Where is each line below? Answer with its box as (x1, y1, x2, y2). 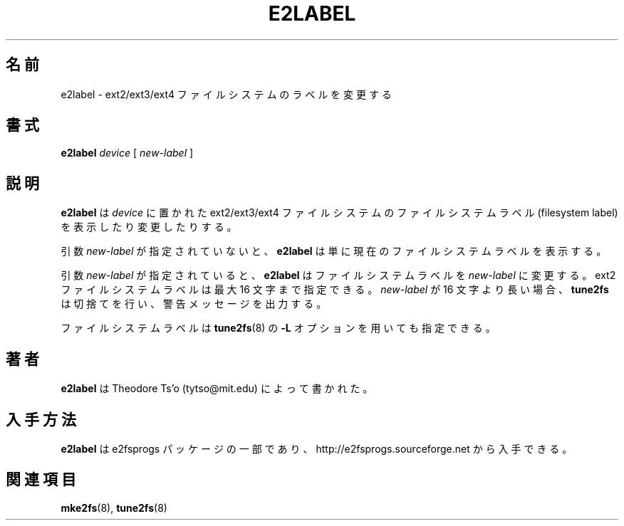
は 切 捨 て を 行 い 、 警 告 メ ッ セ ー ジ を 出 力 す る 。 (61, 298, 327, 310)
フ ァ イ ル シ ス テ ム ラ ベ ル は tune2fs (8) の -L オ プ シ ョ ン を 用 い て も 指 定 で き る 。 (61, 322, 496, 335)
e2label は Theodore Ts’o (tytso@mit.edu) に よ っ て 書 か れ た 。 (61, 382, 373, 395)
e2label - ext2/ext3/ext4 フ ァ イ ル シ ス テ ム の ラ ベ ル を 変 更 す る (61, 88, 392, 100)
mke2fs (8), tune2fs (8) (61, 501, 167, 514)
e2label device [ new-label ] (61, 147, 194, 159)
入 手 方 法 (6, 410, 76, 428)
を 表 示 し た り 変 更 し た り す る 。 (61, 221, 237, 233)
